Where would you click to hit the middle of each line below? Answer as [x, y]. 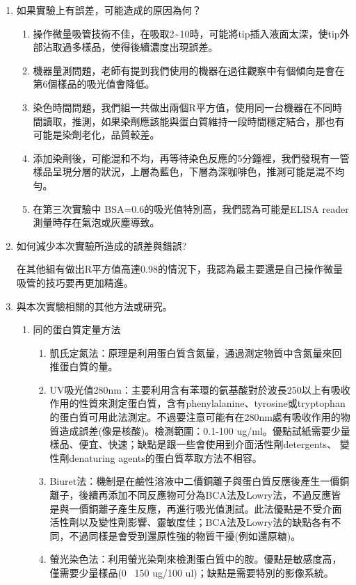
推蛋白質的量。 [84, 366]
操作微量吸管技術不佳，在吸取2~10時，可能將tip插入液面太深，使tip [186, 33]
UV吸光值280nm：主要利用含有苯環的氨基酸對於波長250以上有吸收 [200, 389]
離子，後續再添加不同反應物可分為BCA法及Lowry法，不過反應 [191, 495]
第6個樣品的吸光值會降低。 [94, 84]
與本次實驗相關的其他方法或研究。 [94, 306]
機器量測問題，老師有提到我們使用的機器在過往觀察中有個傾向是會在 [189, 70]
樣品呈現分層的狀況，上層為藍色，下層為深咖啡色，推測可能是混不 [184, 171]
